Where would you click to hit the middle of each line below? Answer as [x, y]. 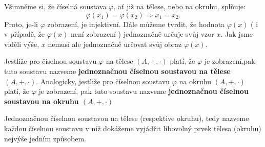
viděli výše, [22, 44]
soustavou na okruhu [42, 101]
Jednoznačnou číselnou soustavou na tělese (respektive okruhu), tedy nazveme [127, 118]
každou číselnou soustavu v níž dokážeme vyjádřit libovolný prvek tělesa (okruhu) [133, 128]
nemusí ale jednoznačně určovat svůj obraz [115, 44]
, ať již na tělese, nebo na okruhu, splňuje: [179, 6]
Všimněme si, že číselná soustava [55, 6]
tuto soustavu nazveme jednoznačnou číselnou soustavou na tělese [117, 71]
